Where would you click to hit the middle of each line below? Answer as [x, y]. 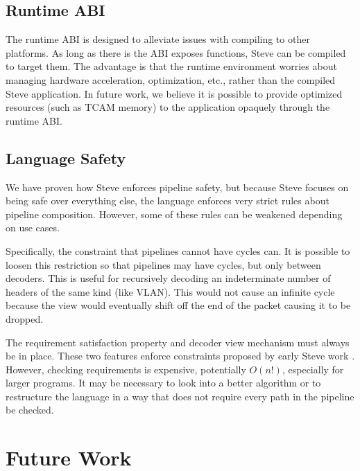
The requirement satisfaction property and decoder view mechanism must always [178, 342]
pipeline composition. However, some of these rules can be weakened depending [174, 214]
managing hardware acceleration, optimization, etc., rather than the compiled [171, 79]
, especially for [313, 369]
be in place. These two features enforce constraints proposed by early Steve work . [180, 356]
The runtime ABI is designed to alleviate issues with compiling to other [158, 39]
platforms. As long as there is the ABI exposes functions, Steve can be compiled [176, 52]
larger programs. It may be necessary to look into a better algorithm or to [163, 383]
